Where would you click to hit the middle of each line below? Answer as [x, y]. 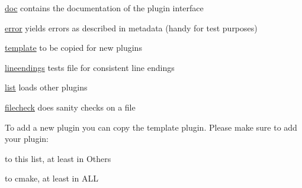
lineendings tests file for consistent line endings [90, 67]
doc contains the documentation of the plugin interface [104, 8]
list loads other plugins [46, 87]
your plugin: [27, 139]
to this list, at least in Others [58, 158]
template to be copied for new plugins [73, 48]
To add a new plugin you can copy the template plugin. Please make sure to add [151, 127]
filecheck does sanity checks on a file [70, 107]
